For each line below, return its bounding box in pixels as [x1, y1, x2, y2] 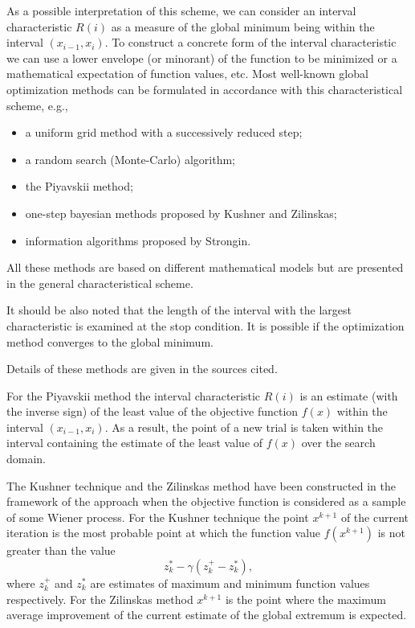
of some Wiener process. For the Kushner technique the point [6, 508, 309, 525]
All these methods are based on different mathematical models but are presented [6, 259, 404, 276]
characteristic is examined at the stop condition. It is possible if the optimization [6, 317, 405, 334]
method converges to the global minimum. [6, 333, 214, 350]
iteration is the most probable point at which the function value [6, 524, 321, 541]
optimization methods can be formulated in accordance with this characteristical [6, 80, 403, 97]
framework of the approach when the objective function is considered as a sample [6, 493, 406, 510]
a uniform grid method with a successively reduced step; [25, 124, 303, 141]
